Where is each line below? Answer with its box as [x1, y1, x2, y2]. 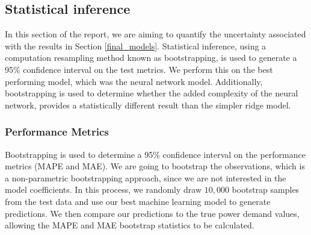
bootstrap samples [232, 183, 300, 196]
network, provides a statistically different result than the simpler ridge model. [5, 98, 291, 111]
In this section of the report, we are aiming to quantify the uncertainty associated [5, 28, 306, 40]
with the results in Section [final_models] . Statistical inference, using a [5, 39, 266, 52]
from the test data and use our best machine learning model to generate [5, 195, 271, 207]
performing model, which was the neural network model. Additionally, [5, 75, 263, 87]
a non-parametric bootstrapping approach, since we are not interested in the [5, 171, 286, 184]
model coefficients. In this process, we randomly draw [5, 183, 202, 196]
